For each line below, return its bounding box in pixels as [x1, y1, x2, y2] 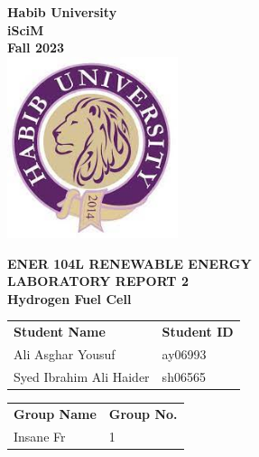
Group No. [108, 404, 178, 423]
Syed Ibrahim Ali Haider [14, 367, 150, 386]
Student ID [162, 322, 234, 341]
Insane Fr [14, 426, 66, 445]
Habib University [7, 3, 117, 21]
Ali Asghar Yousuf [14, 344, 116, 363]
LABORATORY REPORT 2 [7, 271, 189, 290]
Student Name [14, 322, 106, 341]
